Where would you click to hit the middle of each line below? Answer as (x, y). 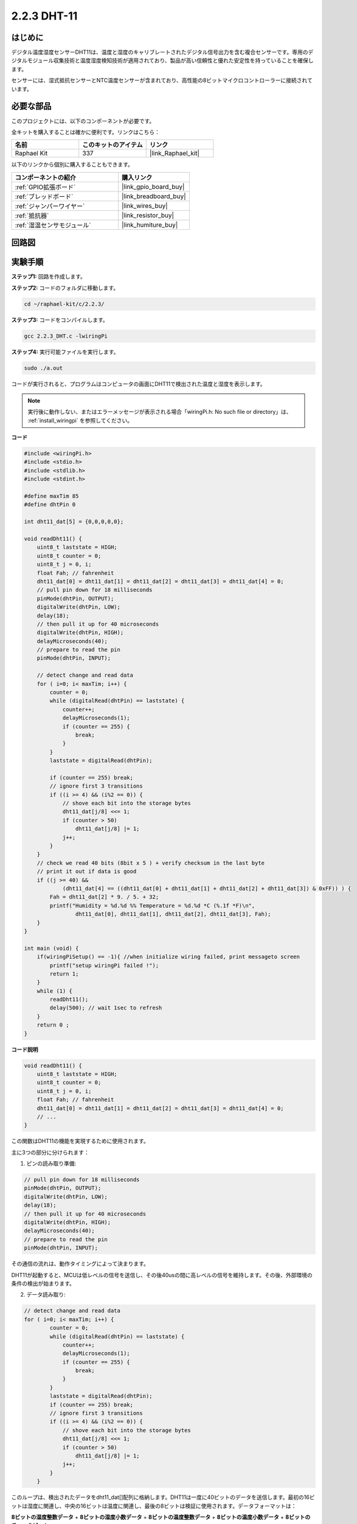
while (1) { (55, 991)
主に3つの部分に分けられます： (50, 1152)
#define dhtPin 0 (50, 505)
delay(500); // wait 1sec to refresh (106, 1008)
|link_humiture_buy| (150, 224)
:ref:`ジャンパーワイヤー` (50, 206)
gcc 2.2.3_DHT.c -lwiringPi (66, 336)
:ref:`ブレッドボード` (44, 196)
